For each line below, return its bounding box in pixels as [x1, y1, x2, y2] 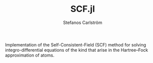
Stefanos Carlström [63, 20, 102, 25]
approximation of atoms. [5, 52, 55, 58]
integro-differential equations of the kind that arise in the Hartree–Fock [5, 47, 149, 53]
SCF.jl [70, 3, 95, 15]
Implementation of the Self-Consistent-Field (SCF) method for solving [5, 42, 147, 47]
